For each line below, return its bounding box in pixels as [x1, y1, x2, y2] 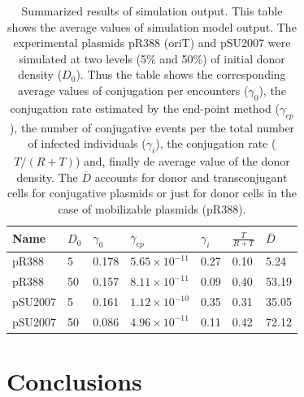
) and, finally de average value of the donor [75, 152, 290, 169]
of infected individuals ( [28, 135, 146, 152]
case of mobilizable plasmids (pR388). [58, 200, 246, 217]
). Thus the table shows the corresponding [76, 66, 286, 83]
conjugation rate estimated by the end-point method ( [10, 99, 280, 116]
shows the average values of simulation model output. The [7, 18, 297, 35]
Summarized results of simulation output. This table [21, 2, 283, 19]
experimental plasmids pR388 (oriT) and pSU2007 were [13, 34, 291, 51]
